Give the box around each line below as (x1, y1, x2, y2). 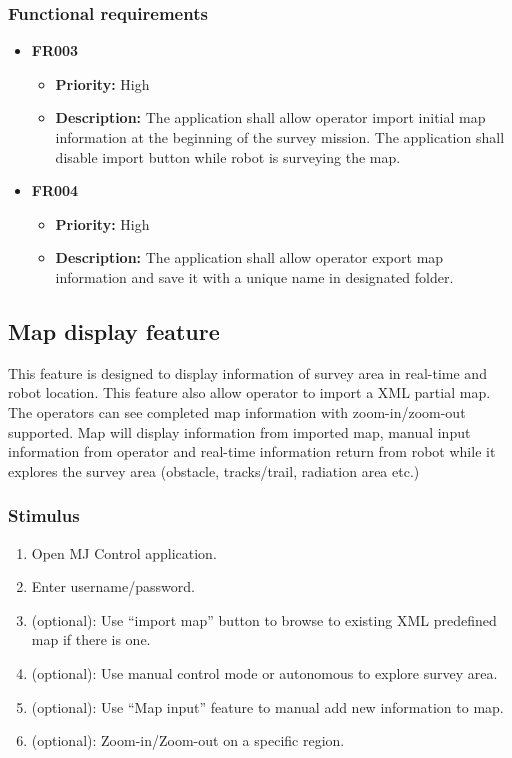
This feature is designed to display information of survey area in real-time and (8, 362, 487, 383)
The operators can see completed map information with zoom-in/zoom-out (8, 401, 466, 422)
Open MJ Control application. (31, 542, 217, 563)
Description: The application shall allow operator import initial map (55, 107, 486, 128)
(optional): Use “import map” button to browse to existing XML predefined (31, 609, 497, 630)
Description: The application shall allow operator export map (55, 247, 444, 268)
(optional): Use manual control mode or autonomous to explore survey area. (31, 662, 498, 683)
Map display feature (8, 315, 220, 346)
